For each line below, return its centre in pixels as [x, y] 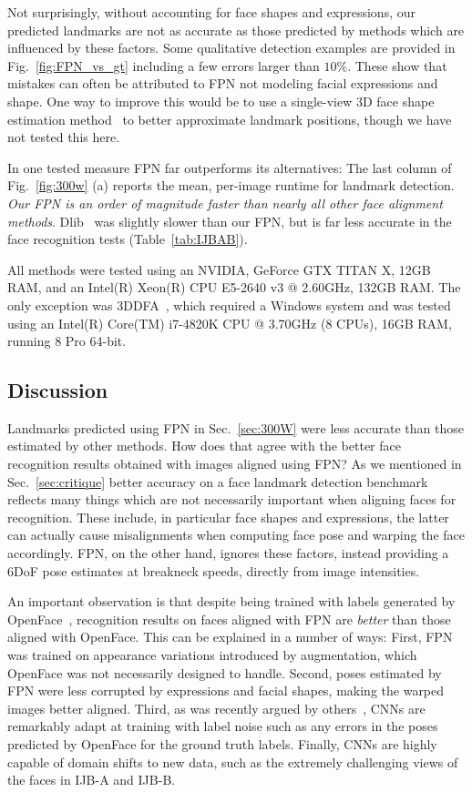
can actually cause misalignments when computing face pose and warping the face [236, 535]
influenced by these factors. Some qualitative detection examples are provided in [231, 48]
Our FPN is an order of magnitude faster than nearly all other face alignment [225, 203]
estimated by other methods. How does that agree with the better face [204, 446]
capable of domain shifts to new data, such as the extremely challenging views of [233, 762]
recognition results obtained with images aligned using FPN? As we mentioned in [235, 464]
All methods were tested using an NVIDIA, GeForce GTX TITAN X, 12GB [219, 269]
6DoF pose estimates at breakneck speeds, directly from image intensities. [214, 570]
